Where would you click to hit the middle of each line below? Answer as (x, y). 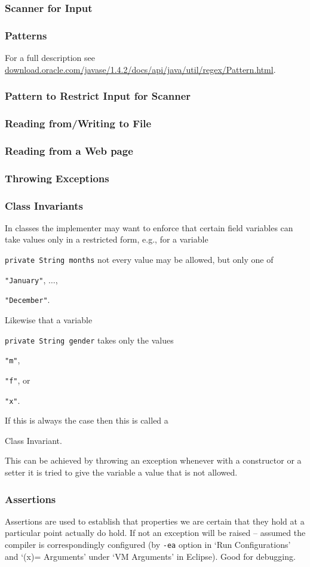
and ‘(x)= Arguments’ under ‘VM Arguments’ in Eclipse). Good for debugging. (150, 556)
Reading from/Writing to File (78, 123)
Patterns (26, 35)
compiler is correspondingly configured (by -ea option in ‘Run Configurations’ (148, 544)
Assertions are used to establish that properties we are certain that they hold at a (155, 521)
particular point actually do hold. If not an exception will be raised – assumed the (155, 533)
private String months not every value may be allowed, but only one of (139, 260)
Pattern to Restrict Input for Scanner (98, 96)
